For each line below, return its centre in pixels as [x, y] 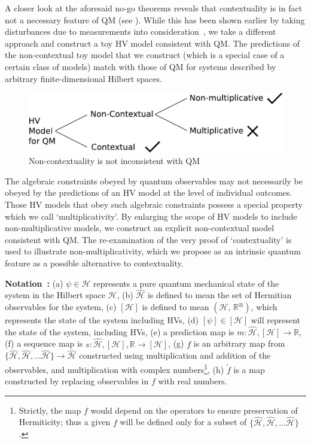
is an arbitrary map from [239, 343]
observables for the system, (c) [61, 307]
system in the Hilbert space [55, 295]
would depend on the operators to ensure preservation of [194, 410]
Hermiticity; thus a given [65, 422]
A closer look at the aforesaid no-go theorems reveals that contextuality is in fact [154, 8]
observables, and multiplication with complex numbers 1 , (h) [115, 368]
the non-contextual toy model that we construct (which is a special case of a [145, 55]
